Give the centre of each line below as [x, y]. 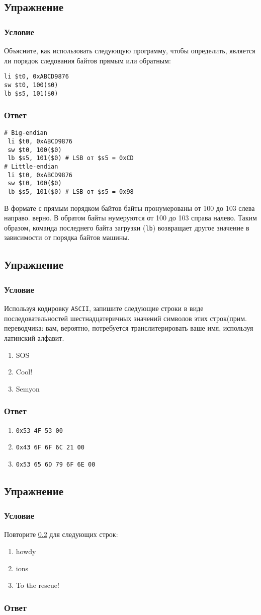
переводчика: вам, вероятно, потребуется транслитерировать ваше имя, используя [129, 328]
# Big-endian [26, 133]
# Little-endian [31, 167]
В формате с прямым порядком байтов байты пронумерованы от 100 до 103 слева [129, 208]
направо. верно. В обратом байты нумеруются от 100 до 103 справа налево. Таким [130, 218]
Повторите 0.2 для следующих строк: [61, 534]
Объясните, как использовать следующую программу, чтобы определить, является [130, 50]
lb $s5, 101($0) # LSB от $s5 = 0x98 [71, 191]
